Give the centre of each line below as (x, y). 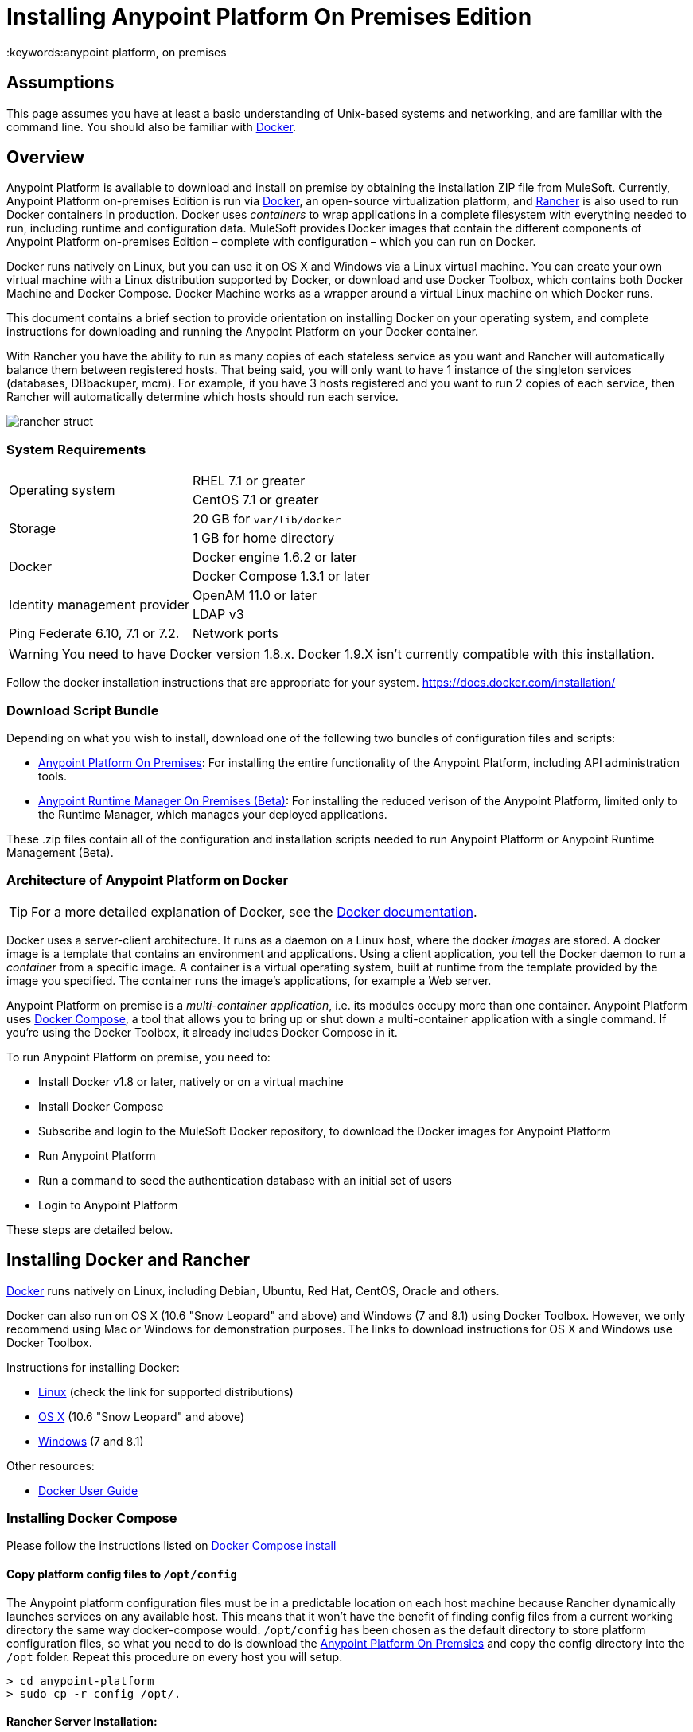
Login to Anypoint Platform (108, 1205)
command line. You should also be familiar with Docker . (152, 126)
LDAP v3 (218, 615)
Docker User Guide (88, 1490)
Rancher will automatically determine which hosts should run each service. (202, 397)
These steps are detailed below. (90, 1229)
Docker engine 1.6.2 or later (274, 557)
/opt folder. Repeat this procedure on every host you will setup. (175, 1656)
